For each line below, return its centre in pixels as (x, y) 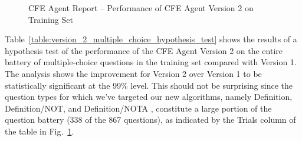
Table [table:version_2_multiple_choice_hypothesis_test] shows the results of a (151, 39)
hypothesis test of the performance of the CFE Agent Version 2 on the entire (144, 50)
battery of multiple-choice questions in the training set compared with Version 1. (151, 62)
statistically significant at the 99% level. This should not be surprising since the (149, 85)
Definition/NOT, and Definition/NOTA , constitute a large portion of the (138, 108)
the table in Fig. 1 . (40, 131)
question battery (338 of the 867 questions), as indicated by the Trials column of (150, 120)
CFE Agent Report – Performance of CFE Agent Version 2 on (141, 8)
